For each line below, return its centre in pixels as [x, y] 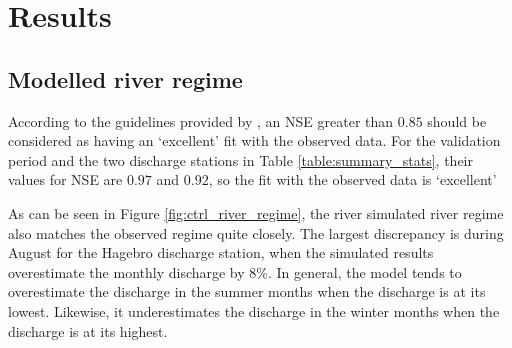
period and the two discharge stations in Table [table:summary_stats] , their [240, 159]
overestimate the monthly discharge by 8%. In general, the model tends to [235, 271]
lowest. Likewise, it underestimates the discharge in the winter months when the [254, 310]
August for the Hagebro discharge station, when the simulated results [221, 252]
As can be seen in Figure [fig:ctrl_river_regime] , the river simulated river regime [256, 212]
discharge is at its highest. [88, 330]
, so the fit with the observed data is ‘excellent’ [352, 179]
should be [457, 120]
